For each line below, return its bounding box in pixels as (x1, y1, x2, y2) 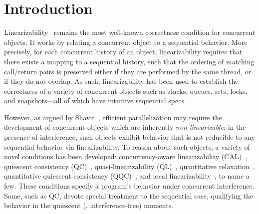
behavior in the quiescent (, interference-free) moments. (4, 200, 174, 211)
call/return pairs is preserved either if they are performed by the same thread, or (4, 66, 252, 76)
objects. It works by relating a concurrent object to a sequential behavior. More (4, 36, 248, 47)
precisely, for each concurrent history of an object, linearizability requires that (4, 46, 243, 57)
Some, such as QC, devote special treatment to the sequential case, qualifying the (4, 190, 253, 201)
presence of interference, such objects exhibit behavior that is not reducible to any (4, 132, 255, 142)
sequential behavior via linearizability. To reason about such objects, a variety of (4, 141, 250, 152)
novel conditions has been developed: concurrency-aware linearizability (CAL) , (4, 151, 248, 162)
